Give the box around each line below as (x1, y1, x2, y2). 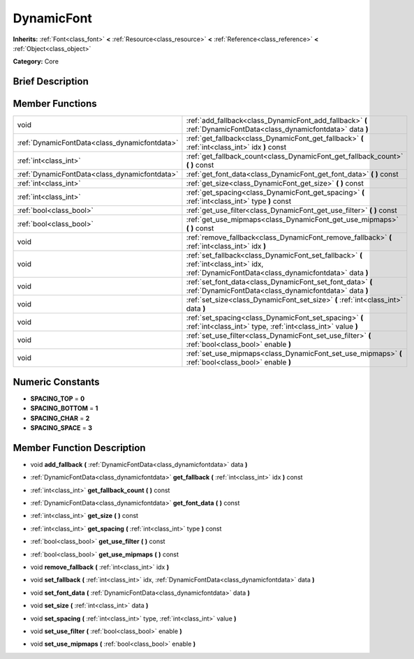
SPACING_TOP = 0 (30, 394, 85, 403)
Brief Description (13, 75, 89, 87)
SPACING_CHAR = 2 (30, 414, 90, 422)
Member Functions (13, 98, 97, 110)
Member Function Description (13, 442, 146, 454)
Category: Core (13, 57, 59, 66)
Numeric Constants (13, 376, 101, 387)
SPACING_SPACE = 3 (30, 423, 93, 432)
